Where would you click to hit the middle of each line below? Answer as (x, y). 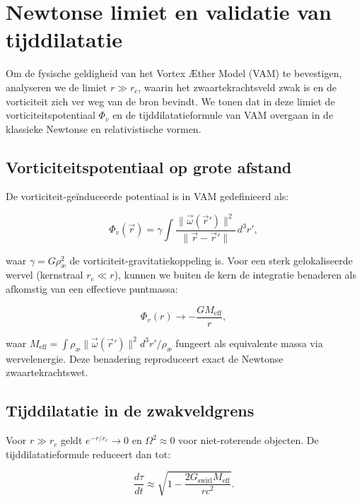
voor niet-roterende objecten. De (249, 440)
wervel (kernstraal (45, 275)
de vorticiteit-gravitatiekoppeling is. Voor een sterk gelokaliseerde (211, 260)
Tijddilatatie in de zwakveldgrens (130, 410)
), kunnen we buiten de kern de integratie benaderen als (235, 275)
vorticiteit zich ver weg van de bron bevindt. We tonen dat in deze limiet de (170, 101)
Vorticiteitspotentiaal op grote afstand (149, 167)
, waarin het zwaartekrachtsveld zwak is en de (237, 87)
